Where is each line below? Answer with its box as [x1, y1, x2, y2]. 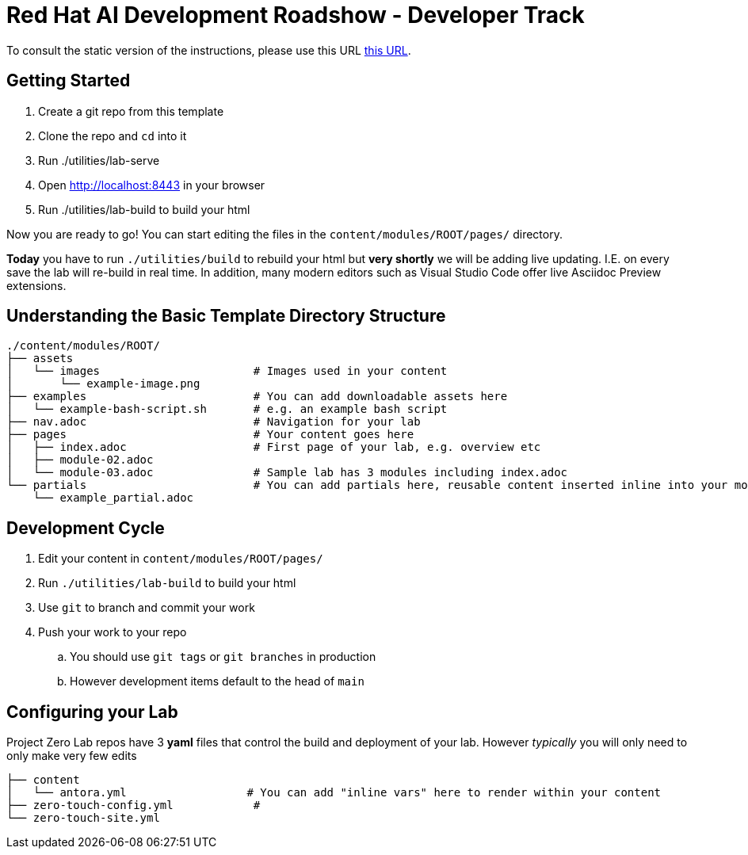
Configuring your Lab [6, 701, 178, 722]
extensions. [6, 278, 67, 292]
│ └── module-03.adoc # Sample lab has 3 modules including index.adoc [6, 466, 568, 479]
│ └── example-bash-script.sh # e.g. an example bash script [6, 403, 448, 416]
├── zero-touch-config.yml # [6, 799, 261, 812]
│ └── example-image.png [6, 377, 200, 391]
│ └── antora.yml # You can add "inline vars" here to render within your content [6, 786, 662, 800]
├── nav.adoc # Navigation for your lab [6, 415, 421, 429]
